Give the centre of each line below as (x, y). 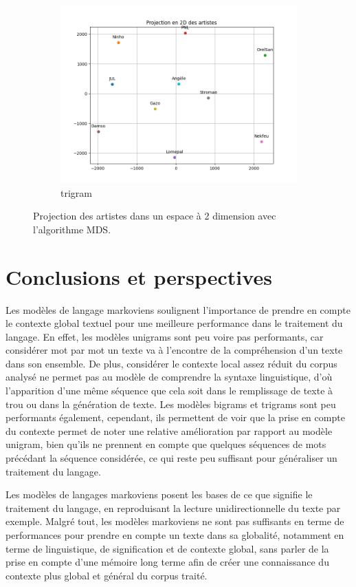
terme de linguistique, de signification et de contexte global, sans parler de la (167, 548)
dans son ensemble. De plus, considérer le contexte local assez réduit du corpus (171, 363)
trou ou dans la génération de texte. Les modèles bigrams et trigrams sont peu (171, 404)
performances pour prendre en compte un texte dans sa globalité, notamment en (175, 535)
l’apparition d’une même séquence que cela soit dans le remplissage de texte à (169, 391)
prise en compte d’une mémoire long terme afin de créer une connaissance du (167, 562)
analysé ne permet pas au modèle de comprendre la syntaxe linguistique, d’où (169, 377)
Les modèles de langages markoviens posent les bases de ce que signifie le (159, 494)
